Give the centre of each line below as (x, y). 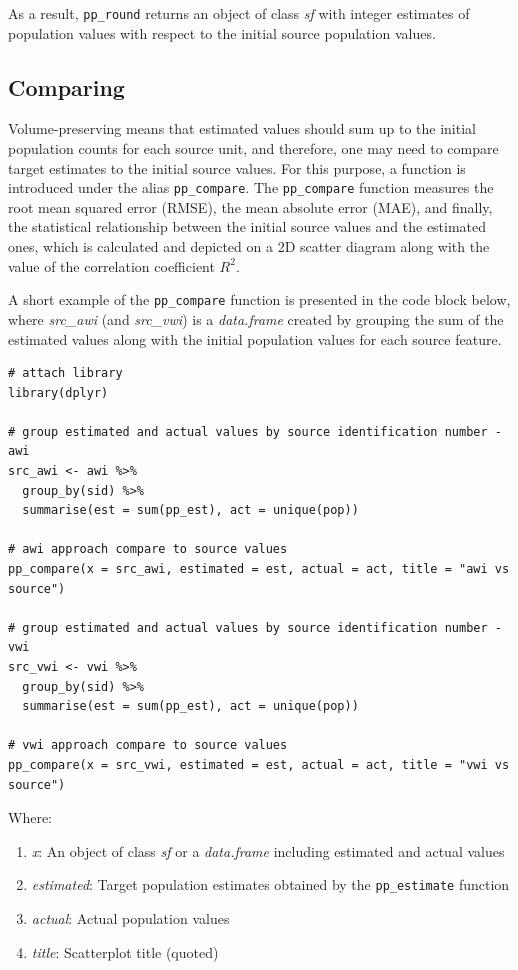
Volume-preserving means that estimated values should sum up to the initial (242, 128)
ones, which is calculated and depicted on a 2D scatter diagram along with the (249, 246)
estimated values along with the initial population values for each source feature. (255, 338)
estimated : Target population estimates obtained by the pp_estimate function (270, 884)
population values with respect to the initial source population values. (222, 32)
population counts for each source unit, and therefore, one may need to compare (253, 148)
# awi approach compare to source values (148, 549)
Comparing (66, 86)
